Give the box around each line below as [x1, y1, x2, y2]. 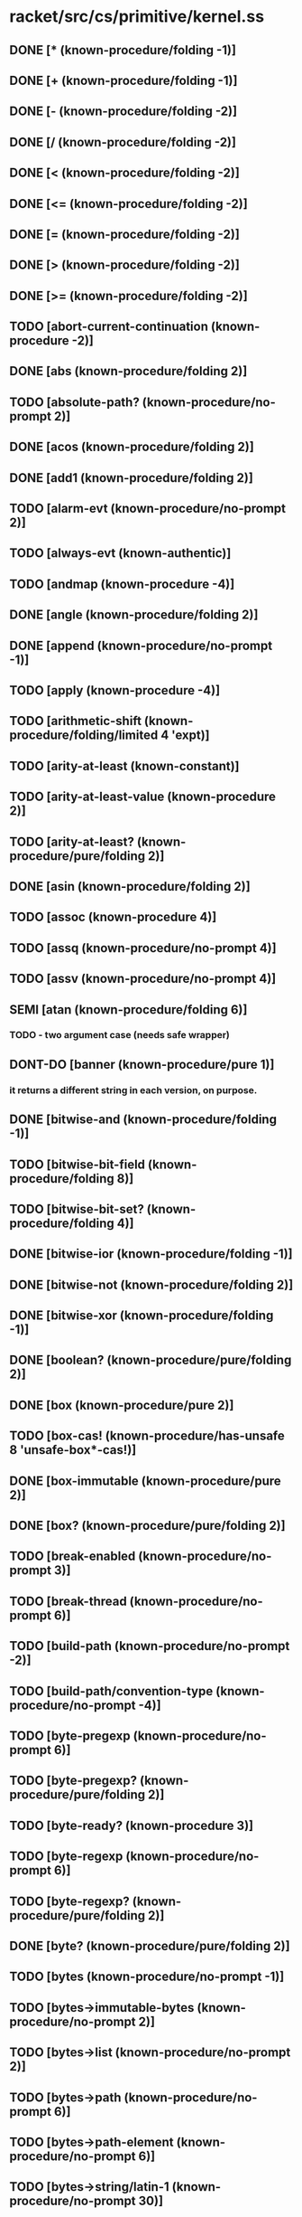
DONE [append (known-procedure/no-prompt [9, 637, 273, 653]
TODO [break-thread [9, 1593, 128, 1609]
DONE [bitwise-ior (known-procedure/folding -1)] [9, 1246, 293, 1262]
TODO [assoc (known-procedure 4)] [9, 910, 217, 925]
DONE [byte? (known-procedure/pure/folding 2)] [9, 1938, 290, 1954]
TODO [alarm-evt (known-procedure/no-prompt [9, 501, 287, 516]
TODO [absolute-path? [9, 394, 140, 410]
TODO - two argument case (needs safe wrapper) [9, 1029, 230, 1042]
